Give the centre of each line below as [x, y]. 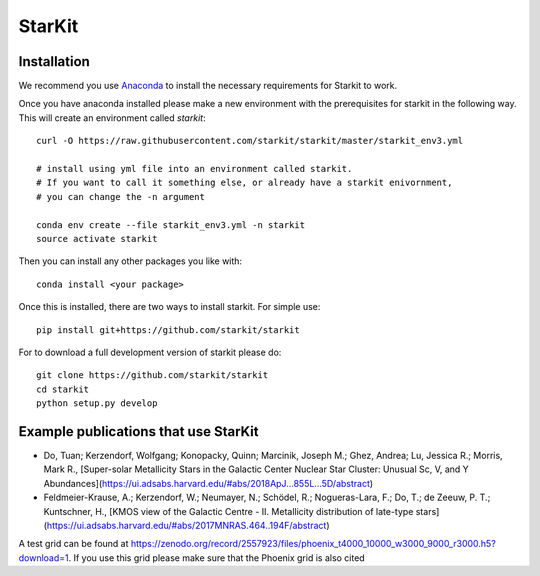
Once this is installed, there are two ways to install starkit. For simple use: [169, 307]
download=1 [43, 557]
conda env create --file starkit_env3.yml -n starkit [170, 224]
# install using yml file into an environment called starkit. [194, 169]
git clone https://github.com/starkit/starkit [152, 375]
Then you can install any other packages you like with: [130, 261]
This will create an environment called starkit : [112, 117]
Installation [54, 61]
